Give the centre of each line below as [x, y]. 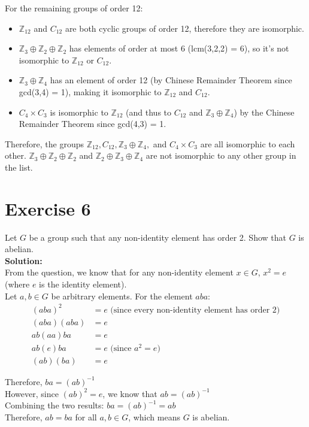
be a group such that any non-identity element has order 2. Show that [157, 237]
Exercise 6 [48, 208]
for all [86, 417]
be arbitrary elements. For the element [122, 296]
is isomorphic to [79, 112]
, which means [154, 417]
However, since [32, 393]
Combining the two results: [54, 405]
